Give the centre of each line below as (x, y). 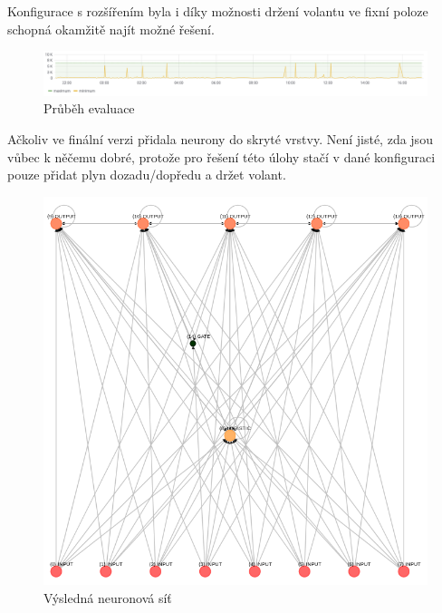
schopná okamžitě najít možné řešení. (111, 29)
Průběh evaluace (89, 108)
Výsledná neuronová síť (108, 597)
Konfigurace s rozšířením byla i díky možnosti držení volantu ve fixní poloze (218, 11)
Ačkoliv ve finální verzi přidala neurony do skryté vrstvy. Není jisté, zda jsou (220, 139)
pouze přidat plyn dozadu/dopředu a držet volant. (147, 175)
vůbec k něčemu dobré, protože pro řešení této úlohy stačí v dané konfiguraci (221, 156)
